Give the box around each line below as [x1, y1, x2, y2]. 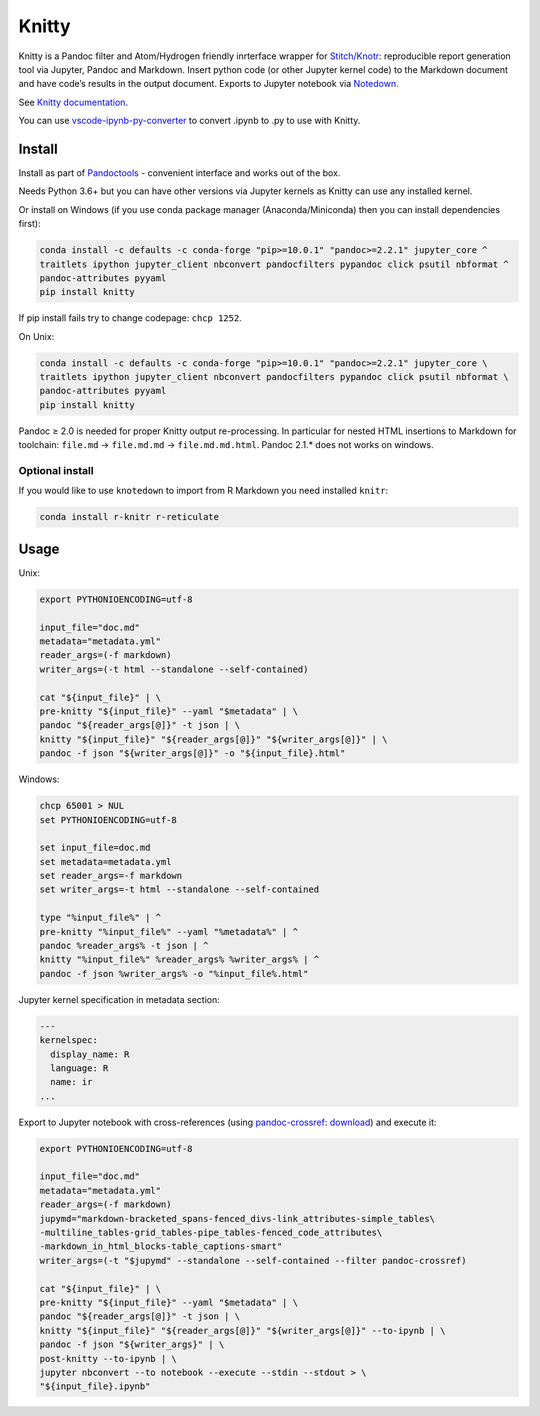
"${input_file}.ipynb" [39, 1381, 151, 1392]
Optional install [18, 464, 94, 478]
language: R [50, 1062, 109, 1074]
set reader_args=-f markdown [39, 870, 183, 882]
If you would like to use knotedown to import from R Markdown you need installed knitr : [18, 485, 389, 497]
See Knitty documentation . [18, 96, 129, 108]
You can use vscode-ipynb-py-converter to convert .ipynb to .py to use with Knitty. [18, 115, 361, 127]
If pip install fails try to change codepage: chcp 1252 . [18, 312, 242, 324]
